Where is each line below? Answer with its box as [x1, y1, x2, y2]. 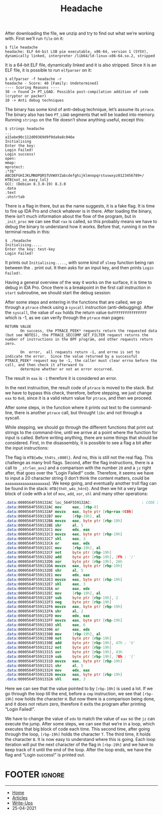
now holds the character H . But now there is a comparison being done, [15, 696, 155, 702]
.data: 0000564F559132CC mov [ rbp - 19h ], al [5, 545, 101, 550]
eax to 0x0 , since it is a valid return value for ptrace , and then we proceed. [5, 395, 152, 401]
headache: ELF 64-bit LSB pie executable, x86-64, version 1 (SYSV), [5, 49, 149, 54]
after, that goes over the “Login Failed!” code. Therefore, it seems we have [5, 470, 154, 476]
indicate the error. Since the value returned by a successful [5, 354, 138, 359]
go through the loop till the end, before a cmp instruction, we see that [5, 691, 142, 697]
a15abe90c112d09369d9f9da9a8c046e [5, 135, 75, 140]
